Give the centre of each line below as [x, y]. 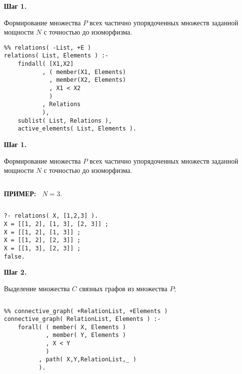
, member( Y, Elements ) [86, 335]
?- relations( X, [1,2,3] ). [51, 216]
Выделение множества [37, 288]
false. [14, 256]
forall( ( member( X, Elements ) [72, 327]
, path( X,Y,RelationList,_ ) [88, 360]
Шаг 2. [15, 272]
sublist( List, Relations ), [65, 121]
